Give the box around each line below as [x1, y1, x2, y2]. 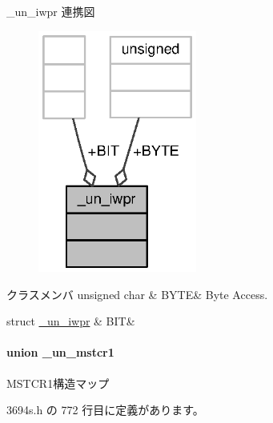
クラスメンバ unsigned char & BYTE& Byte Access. [6, 285, 268, 302]
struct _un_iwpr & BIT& [6, 313, 135, 329]
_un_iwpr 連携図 [6, 3, 95, 19]
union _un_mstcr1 [6, 344, 114, 361]
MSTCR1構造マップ [6, 374, 110, 391]
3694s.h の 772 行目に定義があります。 [6, 401, 204, 418]
